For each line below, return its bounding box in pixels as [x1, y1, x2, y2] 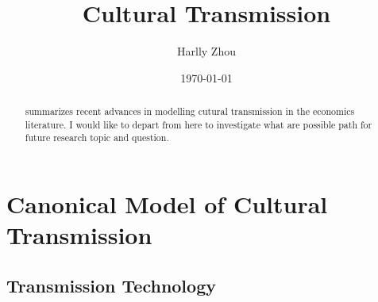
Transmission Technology [6, 273, 216, 297]
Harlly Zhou [177, 43, 236, 59]
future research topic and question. [25, 131, 169, 144]
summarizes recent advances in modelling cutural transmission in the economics [25, 105, 355, 118]
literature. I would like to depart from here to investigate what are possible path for [25, 117, 372, 131]
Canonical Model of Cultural [6, 188, 328, 220]
